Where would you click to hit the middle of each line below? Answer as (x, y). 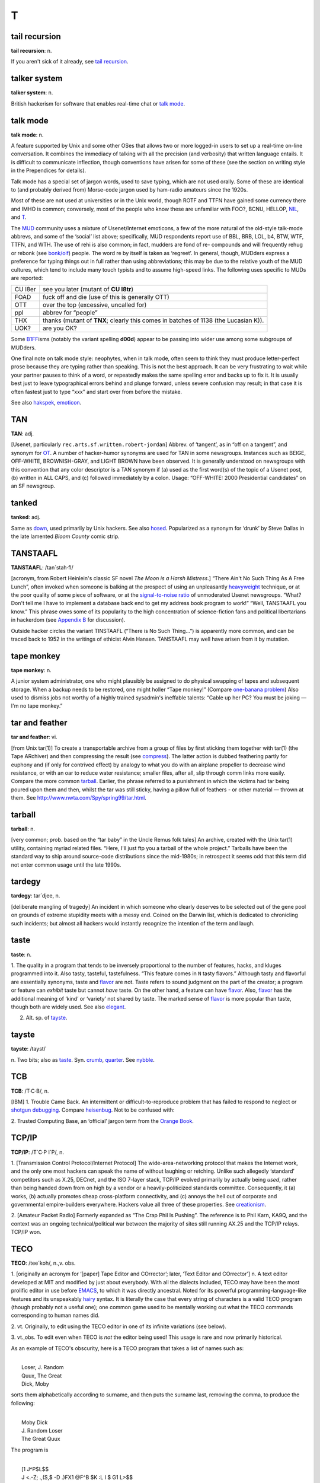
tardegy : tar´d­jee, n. (36, 896)
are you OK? (60, 328)
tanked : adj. (26, 517)
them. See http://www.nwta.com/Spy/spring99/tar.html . (79, 798)
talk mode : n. (27, 135)
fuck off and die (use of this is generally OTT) (106, 297)
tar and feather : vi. (34, 737)
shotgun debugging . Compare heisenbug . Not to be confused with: (93, 1110)
